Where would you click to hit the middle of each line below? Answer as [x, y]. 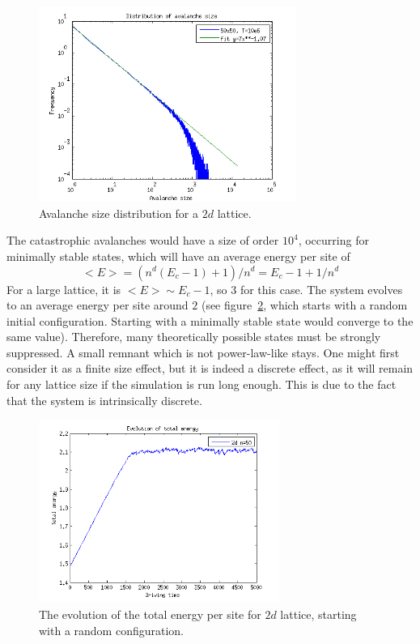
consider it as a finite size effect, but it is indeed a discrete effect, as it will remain [210, 368]
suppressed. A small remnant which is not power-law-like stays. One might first [203, 352]
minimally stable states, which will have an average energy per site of [178, 256]
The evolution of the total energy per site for [150, 614]
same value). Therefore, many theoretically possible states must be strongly [194, 337]
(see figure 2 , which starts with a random [304, 305]
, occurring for [333, 240]
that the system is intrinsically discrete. [104, 400]
